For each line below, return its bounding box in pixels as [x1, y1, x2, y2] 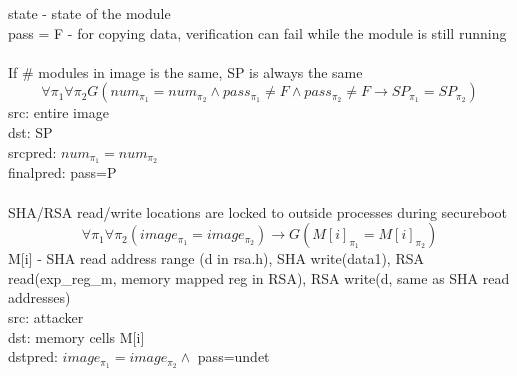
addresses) [8, 287, 71, 308]
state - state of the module [8, 3, 171, 23]
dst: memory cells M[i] [8, 326, 145, 347]
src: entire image [8, 102, 109, 123]
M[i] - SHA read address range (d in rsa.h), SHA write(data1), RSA [8, 248, 424, 269]
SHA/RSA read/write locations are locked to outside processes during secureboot [8, 201, 508, 222]
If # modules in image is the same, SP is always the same [8, 61, 363, 82]
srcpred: [8, 141, 57, 162]
